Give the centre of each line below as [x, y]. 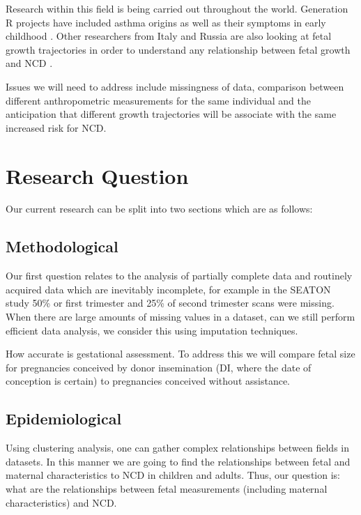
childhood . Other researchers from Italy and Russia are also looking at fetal [169, 36]
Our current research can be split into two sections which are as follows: [159, 209]
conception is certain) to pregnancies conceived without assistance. [148, 381]
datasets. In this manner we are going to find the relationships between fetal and [178, 461]
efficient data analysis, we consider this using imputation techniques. [152, 330]
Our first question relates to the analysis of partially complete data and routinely [179, 276]
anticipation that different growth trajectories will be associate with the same [171, 114]
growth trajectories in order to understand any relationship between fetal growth [178, 49]
